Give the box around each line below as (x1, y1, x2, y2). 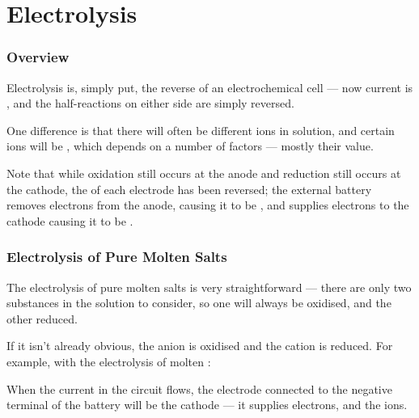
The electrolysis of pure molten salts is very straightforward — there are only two (6, 278, 412, 295)
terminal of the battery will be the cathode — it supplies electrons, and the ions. (6, 396, 408, 413)
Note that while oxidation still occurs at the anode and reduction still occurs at (6, 164, 401, 181)
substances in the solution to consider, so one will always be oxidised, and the (6, 294, 391, 311)
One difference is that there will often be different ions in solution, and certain (6, 121, 395, 138)
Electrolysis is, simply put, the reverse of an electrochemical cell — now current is (6, 78, 413, 95)
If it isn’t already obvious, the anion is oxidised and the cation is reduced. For (6, 337, 393, 354)
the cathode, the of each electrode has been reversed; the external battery (6, 180, 372, 197)
